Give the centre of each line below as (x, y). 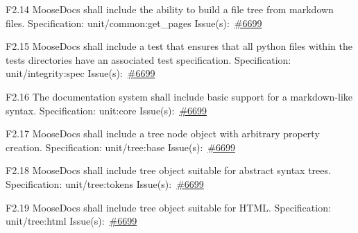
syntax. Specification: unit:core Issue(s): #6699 (106, 110)
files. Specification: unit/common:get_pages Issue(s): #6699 (134, 23)
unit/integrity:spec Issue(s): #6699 (80, 73)
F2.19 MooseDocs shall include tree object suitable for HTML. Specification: (168, 207)
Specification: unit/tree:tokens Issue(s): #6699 (105, 183)
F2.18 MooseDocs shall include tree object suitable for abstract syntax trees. (168, 170)
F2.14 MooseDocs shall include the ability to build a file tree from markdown (170, 9)
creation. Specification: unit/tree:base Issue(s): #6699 (120, 147)
